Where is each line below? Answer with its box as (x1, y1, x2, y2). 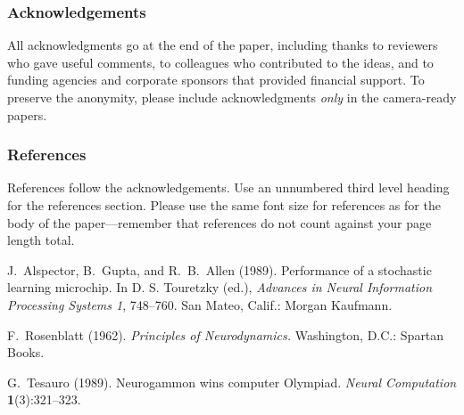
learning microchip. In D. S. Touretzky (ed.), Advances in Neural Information (7, 278, 433, 297)
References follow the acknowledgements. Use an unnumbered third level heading (7, 178, 450, 197)
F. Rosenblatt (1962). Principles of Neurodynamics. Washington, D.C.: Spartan (7, 325, 444, 344)
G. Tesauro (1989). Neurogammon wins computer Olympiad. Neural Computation (7, 372, 457, 391)
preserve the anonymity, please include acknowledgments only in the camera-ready (7, 88, 457, 106)
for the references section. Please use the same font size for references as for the (7, 196, 441, 214)
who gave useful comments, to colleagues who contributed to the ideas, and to (7, 53, 434, 71)
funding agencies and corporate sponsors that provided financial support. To (7, 70, 425, 89)
